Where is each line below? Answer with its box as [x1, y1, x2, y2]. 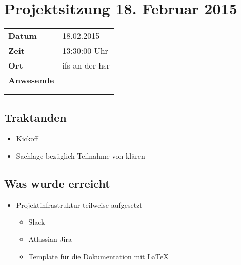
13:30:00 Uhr [62, 45, 108, 57]
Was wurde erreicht [4, 175, 110, 191]
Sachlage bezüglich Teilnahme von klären [16, 150, 145, 161]
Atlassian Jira [28, 233, 72, 244]
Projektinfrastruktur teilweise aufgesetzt [16, 199, 143, 210]
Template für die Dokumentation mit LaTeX [28, 251, 169, 261]
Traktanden [4, 109, 67, 125]
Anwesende [8, 74, 54, 86]
